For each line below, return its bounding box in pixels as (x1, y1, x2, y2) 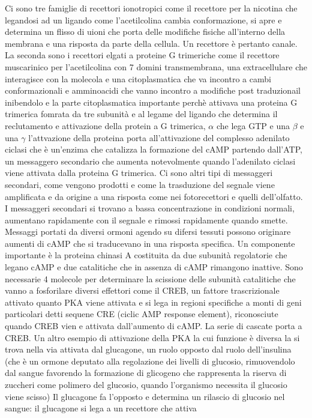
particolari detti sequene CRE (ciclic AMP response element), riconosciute (5, 307, 278, 320)
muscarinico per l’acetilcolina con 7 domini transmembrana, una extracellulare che (5, 60, 307, 73)
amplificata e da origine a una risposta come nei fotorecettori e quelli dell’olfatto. (5, 190, 303, 202)
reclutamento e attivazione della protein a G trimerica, (5, 119, 206, 132)
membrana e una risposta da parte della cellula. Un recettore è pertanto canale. (5, 37, 298, 49)
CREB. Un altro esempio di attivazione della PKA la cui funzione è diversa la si (5, 331, 300, 344)
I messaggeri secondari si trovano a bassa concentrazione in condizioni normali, (5, 202, 295, 214)
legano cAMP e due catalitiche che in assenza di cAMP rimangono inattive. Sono (5, 261, 303, 273)
